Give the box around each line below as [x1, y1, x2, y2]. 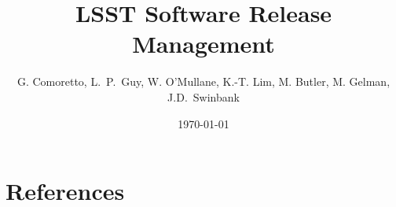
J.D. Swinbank [167, 88, 240, 105]
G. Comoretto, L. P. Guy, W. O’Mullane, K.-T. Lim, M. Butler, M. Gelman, [16, 73, 390, 90]
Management [132, 28, 275, 60]
